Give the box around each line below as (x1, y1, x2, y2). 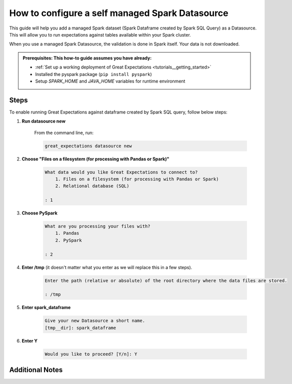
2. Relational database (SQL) (55, 183, 129, 189)
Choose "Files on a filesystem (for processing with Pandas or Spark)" (21, 155, 169, 162)
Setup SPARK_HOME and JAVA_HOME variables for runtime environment (35, 78, 185, 84)
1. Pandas (55, 230, 79, 236)
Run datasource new (21, 118, 66, 124)
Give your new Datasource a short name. (44, 318, 145, 323)
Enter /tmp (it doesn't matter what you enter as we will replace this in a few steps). (21, 264, 192, 270)
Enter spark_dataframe (21, 304, 71, 310)
